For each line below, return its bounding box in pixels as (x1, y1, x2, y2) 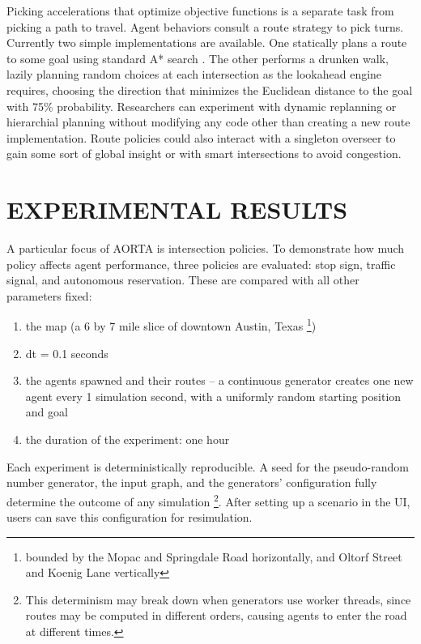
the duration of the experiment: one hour (25, 431, 230, 448)
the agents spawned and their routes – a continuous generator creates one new (25, 372, 414, 389)
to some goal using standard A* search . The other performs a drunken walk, (6, 49, 389, 66)
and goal (25, 403, 68, 420)
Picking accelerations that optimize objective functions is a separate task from (6, 2, 394, 19)
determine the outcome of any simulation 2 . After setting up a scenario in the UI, (6, 490, 410, 510)
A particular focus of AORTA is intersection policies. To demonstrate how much (6, 240, 405, 257)
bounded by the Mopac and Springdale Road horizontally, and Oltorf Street (25, 548, 402, 565)
